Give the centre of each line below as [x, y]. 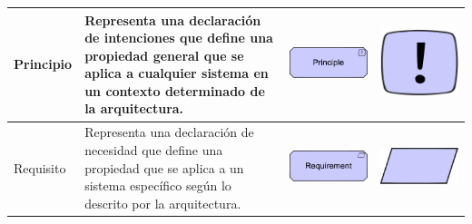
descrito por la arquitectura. [163, 203]
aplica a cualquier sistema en [177, 73]
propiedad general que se [164, 55]
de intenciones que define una [179, 38]
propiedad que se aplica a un [164, 167]
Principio [43, 64]
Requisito [40, 167]
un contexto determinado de [175, 90]
